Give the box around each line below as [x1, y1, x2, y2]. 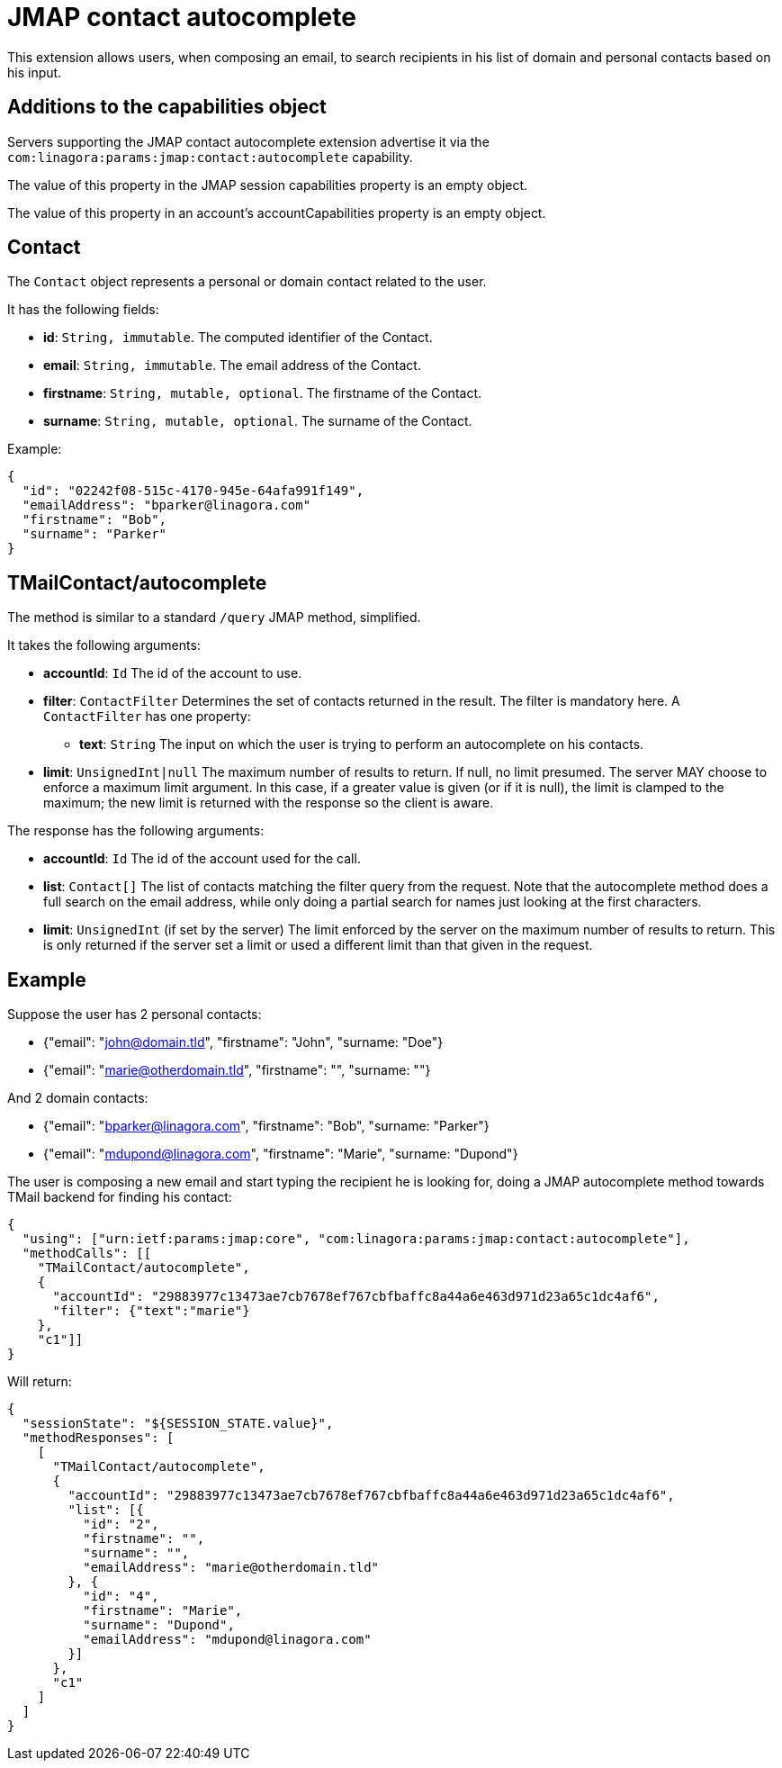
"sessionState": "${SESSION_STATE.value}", [22, 1416, 334, 1431]
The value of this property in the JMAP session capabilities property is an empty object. [7, 176, 528, 193]
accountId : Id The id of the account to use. [43, 665, 302, 681]
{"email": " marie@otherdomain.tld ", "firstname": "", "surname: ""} [43, 1062, 431, 1078]
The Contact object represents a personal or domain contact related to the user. [7, 274, 487, 290]
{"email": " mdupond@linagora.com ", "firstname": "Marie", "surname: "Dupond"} [43, 1146, 518, 1162]
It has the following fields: [7, 302, 159, 318]
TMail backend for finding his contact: [7, 1189, 232, 1205]
